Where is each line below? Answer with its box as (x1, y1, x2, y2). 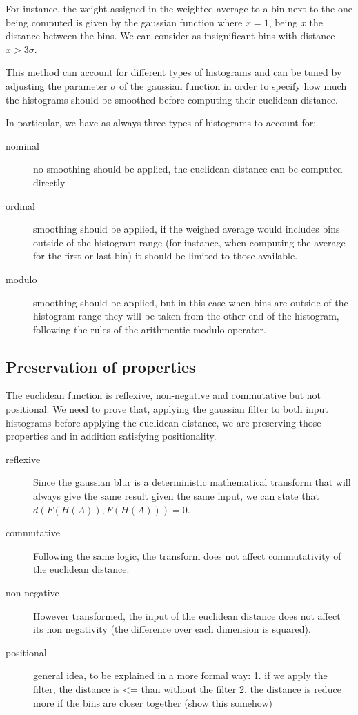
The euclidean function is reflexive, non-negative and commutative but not (6, 388, 321, 402)
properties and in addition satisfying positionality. (6, 429, 217, 443)
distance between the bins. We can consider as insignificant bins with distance (6, 28, 335, 43)
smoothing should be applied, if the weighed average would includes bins (33, 222, 340, 236)
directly (33, 175, 66, 189)
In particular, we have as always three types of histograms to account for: (6, 115, 317, 130)
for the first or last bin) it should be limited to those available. (33, 248, 298, 263)
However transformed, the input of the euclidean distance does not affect (33, 608, 341, 623)
